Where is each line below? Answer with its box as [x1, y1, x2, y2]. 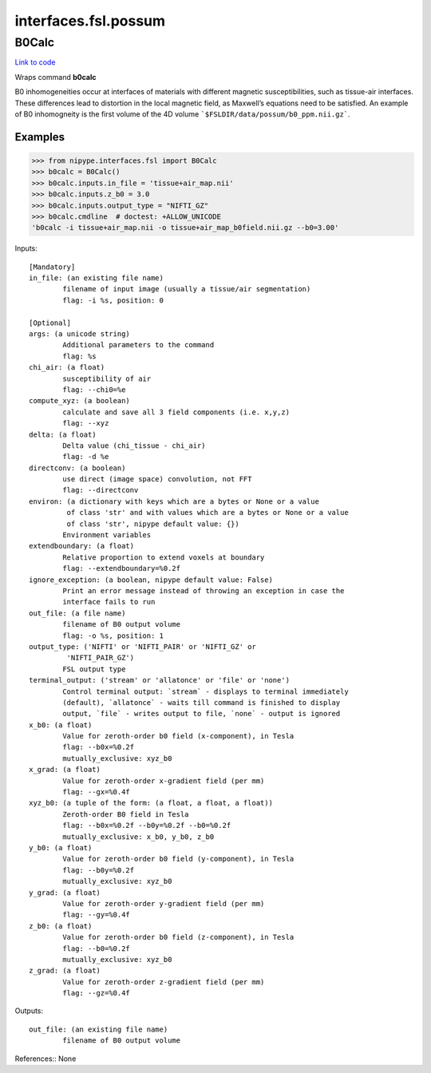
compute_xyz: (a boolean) [29, 396, 131, 406]
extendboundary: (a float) [29, 541, 135, 551]
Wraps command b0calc [14, 72, 97, 81]
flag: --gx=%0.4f [62, 787, 131, 797]
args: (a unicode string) [29, 330, 131, 339]
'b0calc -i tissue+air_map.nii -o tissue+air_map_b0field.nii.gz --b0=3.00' [31, 224, 339, 232]
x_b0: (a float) [29, 720, 93, 730]
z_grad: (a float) [29, 966, 101, 976]
